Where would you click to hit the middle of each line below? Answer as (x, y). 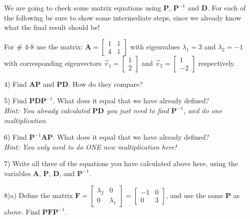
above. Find (22, 211)
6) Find (15, 137)
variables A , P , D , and (39, 173)
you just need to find (138, 110)
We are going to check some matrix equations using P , (88, 7)
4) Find (15, 84)
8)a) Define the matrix (38, 195)
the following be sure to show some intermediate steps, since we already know (123, 17)
